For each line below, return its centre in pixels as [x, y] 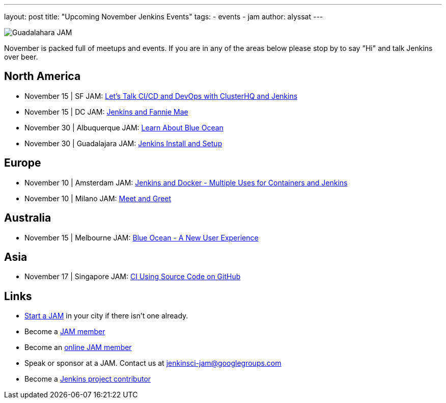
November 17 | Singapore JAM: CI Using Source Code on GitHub [133, 277]
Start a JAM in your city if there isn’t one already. [106, 316]
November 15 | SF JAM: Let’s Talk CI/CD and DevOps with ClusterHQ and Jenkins [161, 96]
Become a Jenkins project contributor [88, 379]
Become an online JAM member [78, 347]
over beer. [21, 57]
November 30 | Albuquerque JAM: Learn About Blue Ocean [124, 127]
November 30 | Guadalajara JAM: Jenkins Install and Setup [123, 143]
